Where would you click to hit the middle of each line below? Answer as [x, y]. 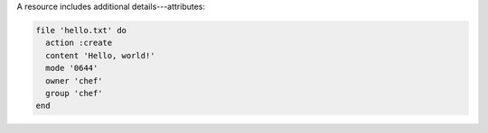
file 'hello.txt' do [81, 30]
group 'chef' [74, 93]
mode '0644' [72, 68]
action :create [79, 43]
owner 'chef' [74, 80]
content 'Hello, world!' [100, 55]
